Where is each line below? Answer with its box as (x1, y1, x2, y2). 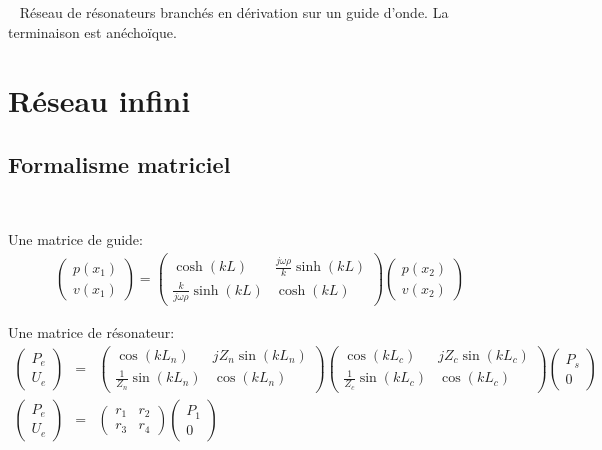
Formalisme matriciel (8, 148, 231, 179)
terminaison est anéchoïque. (8, 21, 177, 42)
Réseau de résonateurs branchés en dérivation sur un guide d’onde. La (19, 2, 449, 22)
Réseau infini (8, 80, 191, 121)
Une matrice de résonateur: (8, 322, 175, 343)
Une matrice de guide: (8, 229, 143, 250)
